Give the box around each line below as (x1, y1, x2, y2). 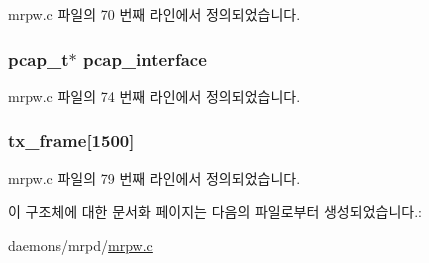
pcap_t (8, 46, 69, 71)
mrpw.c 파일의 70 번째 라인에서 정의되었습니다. (8, 4, 301, 24)
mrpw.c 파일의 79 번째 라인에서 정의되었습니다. (8, 167, 301, 188)
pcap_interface (82, 46, 207, 71)
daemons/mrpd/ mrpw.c (8, 234, 153, 255)
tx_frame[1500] (8, 128, 135, 153)
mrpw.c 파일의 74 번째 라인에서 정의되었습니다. (8, 85, 301, 106)
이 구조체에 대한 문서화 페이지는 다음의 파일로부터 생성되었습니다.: (8, 201, 422, 222)
